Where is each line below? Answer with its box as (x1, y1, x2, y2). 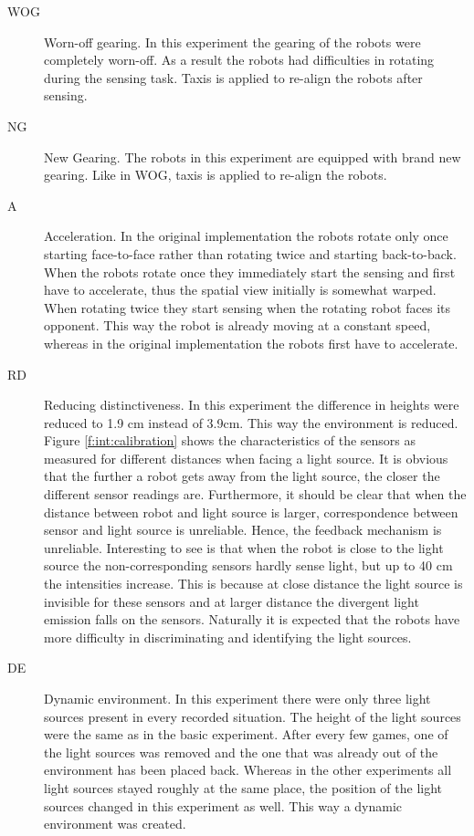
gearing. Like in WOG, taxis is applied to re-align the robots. (44, 165, 387, 184)
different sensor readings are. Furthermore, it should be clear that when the (44, 485, 467, 504)
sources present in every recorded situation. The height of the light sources (44, 706, 461, 726)
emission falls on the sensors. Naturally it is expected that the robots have (44, 610, 460, 629)
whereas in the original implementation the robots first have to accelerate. (44, 333, 458, 352)
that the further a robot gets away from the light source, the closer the (44, 466, 440, 486)
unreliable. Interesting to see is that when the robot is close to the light (44, 538, 444, 557)
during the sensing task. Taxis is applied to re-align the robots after (44, 68, 423, 87)
